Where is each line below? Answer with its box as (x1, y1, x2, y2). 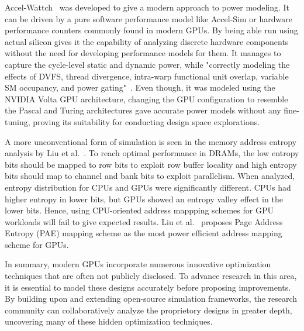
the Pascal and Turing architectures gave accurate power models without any (5, 104, 281, 116)
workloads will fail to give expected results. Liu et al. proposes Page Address (5, 215, 283, 227)
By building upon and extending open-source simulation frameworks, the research (5, 292, 298, 305)
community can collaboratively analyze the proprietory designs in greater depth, (5, 304, 292, 316)
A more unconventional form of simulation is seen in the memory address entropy (5, 135, 297, 147)
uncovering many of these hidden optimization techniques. (5, 315, 213, 327)
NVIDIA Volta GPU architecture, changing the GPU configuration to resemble (5, 92, 288, 105)
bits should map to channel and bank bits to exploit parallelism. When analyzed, (5, 170, 295, 182)
